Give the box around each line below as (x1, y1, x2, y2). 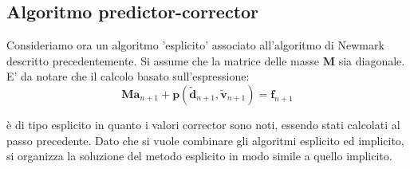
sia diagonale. (338, 52, 405, 69)
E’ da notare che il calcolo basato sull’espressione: (6, 68, 250, 84)
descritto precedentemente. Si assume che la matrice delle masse (6, 52, 320, 69)
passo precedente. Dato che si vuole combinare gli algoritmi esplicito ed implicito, (6, 132, 404, 148)
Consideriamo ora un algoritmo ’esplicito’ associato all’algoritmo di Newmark (6, 37, 384, 53)
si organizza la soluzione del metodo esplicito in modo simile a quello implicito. (6, 147, 392, 164)
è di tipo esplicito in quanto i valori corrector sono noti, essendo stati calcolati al (6, 116, 400, 132)
